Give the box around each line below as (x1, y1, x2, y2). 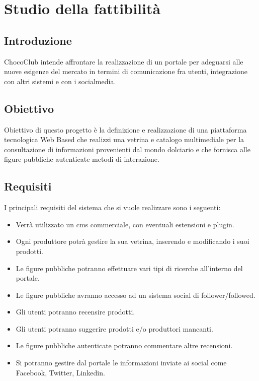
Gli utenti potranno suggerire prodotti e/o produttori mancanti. (16, 323, 213, 334)
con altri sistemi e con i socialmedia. (4, 76, 116, 86)
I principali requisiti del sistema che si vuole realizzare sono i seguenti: (4, 202, 221, 213)
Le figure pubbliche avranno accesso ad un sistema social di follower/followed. (16, 289, 255, 300)
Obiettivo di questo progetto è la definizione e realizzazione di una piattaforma (4, 124, 247, 135)
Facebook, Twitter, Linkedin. (16, 367, 105, 377)
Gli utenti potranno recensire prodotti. (16, 306, 135, 317)
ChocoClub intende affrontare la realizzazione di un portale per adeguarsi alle (4, 56, 243, 67)
